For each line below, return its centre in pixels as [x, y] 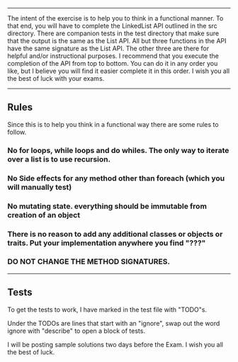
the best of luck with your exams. [56, 78]
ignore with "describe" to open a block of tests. [76, 331]
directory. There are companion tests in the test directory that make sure [113, 33]
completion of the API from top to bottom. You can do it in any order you [113, 63]
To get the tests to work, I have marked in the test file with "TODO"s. [107, 310]
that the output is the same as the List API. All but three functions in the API [117, 41]
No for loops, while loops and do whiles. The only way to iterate [118, 150]
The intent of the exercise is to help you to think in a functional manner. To [115, 18]
